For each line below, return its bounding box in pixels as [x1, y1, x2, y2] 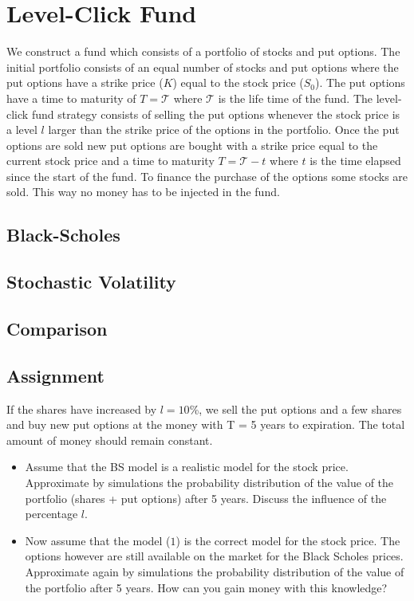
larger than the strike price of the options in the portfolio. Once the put [48, 121, 400, 138]
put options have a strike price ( [6, 74, 164, 91]
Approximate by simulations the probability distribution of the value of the [25, 473, 394, 490]
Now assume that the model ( [25, 532, 171, 548]
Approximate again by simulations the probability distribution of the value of [25, 563, 404, 579]
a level [6, 121, 37, 138]
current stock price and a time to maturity [6, 152, 215, 169]
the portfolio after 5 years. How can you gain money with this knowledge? [25, 579, 388, 595]
